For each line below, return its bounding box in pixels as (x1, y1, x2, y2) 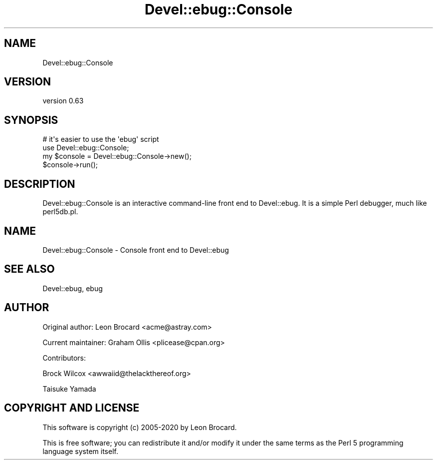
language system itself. (42, 447, 118, 456)
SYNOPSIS (4, 113, 58, 126)
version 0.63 (42, 96, 84, 105)
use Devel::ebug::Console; (42, 143, 129, 152)
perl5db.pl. (42, 207, 78, 216)
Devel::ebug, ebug (42, 284, 103, 293)
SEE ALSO (4, 263, 55, 276)
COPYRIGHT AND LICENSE (4, 402, 140, 415)
